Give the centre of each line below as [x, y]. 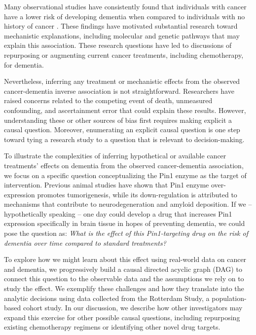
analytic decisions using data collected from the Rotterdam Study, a [107, 298]
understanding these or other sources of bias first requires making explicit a [118, 120]
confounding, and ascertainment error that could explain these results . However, [125, 110]
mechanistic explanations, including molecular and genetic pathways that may [122, 35]
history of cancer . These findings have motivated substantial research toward [121, 26]
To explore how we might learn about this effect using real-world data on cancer [125, 259]
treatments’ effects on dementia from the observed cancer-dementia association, [124, 165]
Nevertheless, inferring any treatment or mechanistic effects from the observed [122, 81]
